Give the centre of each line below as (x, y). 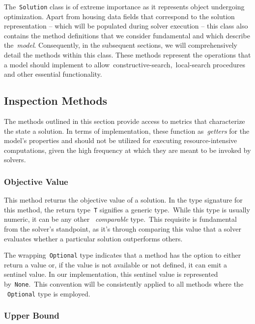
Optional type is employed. (49, 293)
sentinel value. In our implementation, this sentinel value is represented (111, 274)
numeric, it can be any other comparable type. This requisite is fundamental (120, 219)
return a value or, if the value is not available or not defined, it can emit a (116, 264)
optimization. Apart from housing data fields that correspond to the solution (119, 16)
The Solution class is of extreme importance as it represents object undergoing (124, 6)
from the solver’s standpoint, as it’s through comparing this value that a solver (123, 229)
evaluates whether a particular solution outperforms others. (93, 238)
